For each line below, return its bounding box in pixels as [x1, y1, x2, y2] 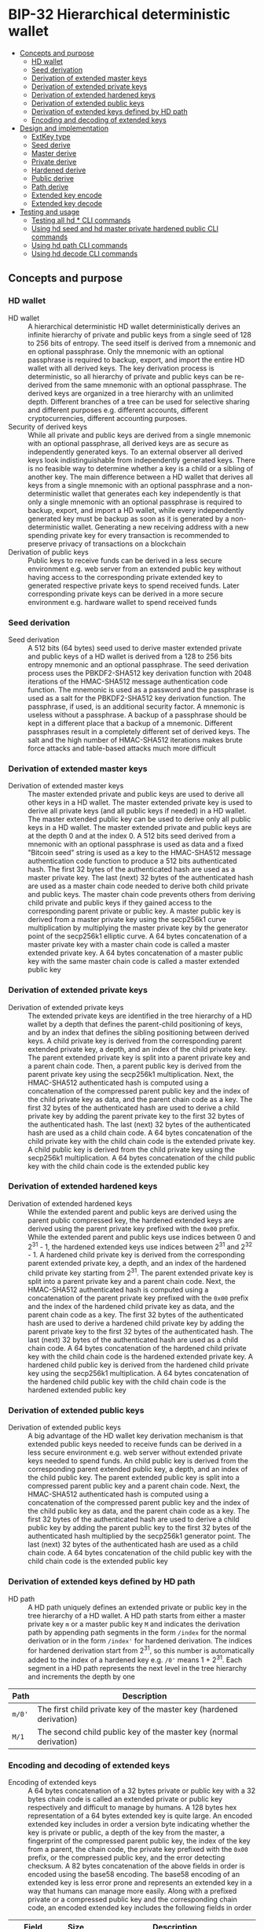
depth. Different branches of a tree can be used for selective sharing [27, 396, 250, 406]
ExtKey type [31, 131, 71, 141]
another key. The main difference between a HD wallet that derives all [27, 472, 254, 481]
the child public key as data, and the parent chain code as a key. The [27, 1507, 250, 1516]
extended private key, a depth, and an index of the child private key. [27, 1044, 247, 1053]
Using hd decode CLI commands [31, 249, 138, 258]
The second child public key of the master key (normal [37, 1727, 238, 1738]
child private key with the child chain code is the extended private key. [27, 1136, 255, 1145]
